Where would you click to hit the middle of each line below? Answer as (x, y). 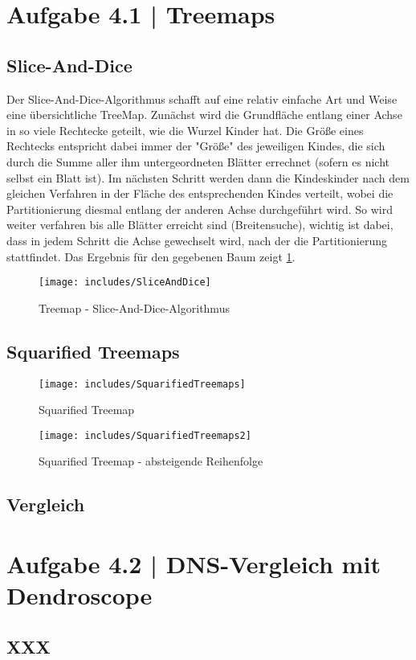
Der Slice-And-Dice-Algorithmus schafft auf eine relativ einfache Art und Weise (202, 98)
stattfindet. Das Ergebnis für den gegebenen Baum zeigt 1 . (151, 256)
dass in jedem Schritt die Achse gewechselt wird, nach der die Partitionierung (197, 240)
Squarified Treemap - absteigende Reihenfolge (151, 461)
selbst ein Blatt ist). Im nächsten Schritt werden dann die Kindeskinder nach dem (208, 177)
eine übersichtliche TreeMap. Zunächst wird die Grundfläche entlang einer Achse (204, 115)
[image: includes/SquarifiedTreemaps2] (145, 435)
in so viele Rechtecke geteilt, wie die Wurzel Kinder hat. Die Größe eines (185, 130)
